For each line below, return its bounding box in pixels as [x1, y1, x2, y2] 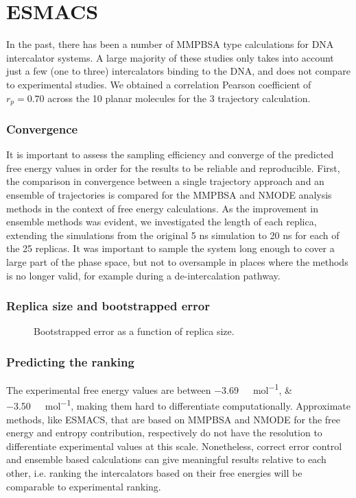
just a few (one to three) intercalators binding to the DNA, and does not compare [6, 64, 351, 78]
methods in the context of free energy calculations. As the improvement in [6, 201, 318, 215]
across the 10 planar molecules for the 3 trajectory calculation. [47, 90, 311, 105]
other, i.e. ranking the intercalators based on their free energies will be [6, 466, 302, 480]
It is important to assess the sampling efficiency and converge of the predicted [6, 147, 334, 162]
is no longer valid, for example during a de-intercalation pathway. [6, 268, 281, 282]
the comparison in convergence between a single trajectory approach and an [6, 174, 324, 188]
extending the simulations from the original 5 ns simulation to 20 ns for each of [6, 227, 340, 242]
